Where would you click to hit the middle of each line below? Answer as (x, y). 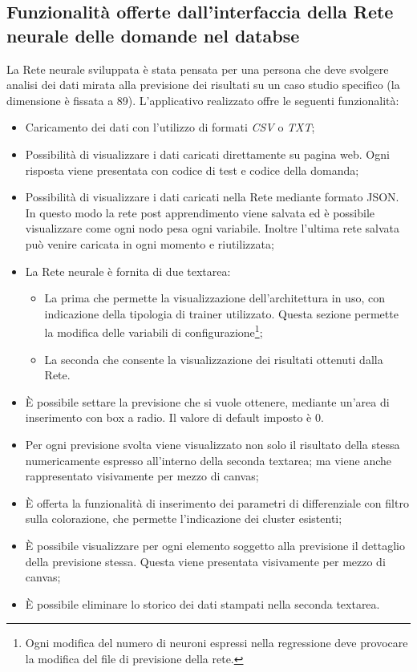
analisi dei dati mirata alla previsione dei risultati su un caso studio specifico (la (203, 85)
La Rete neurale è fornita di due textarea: (128, 271)
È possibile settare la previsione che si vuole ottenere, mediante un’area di (207, 401)
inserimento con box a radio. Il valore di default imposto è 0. (174, 417)
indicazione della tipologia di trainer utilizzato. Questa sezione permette (221, 313)
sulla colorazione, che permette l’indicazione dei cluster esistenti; (184, 518)
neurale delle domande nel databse (153, 35)
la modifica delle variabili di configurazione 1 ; (154, 331)
